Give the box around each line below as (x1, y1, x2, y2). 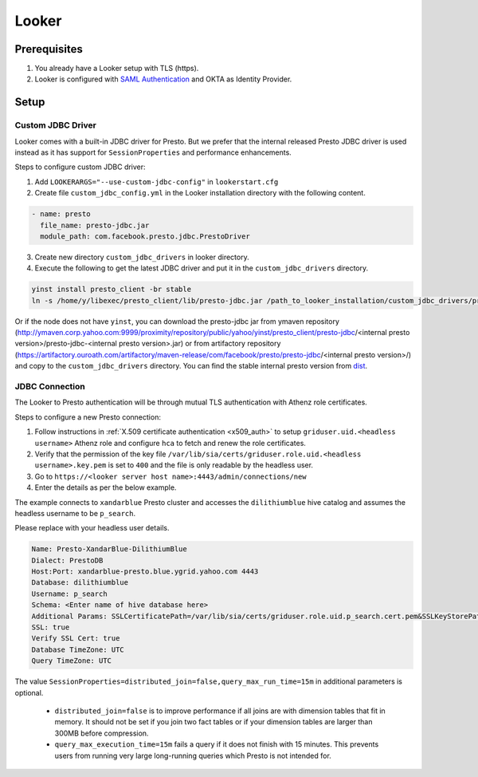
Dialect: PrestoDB (31, 555, 104, 565)
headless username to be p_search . (14, 508, 136, 518)
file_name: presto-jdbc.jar (40, 220, 150, 230)
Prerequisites (14, 42, 83, 56)
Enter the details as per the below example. (34, 483, 177, 492)
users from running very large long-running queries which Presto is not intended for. (54, 751, 332, 760)
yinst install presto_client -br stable (31, 285, 191, 294)
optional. (14, 688, 44, 697)
